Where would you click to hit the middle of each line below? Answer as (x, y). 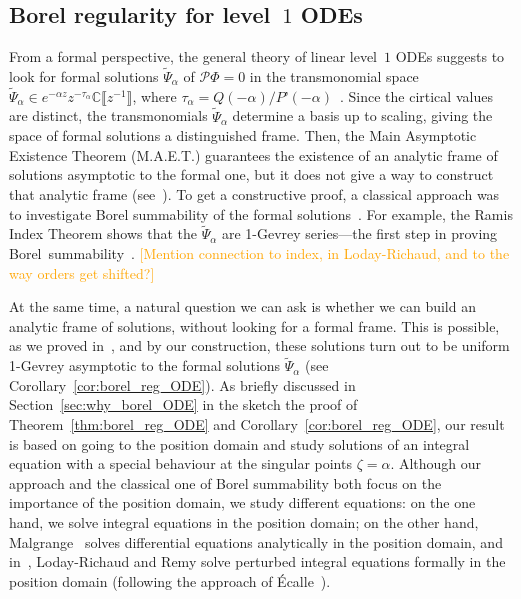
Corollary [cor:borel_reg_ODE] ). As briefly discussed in (182, 384)
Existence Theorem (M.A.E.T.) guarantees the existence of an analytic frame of (253, 154)
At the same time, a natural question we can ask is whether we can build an (242, 306)
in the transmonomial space (334, 76)
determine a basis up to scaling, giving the (362, 115)
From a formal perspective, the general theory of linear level (193, 56)
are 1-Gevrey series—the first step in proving (359, 233)
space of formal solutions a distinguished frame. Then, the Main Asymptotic (243, 135)
